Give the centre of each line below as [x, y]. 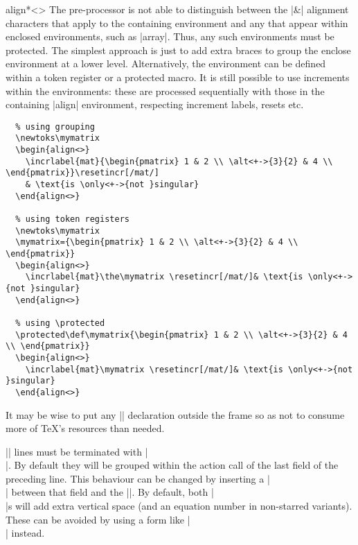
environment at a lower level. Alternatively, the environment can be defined [166, 63]
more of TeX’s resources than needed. [85, 428]
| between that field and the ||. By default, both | [110, 492]
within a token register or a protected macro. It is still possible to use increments [178, 77]
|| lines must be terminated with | [77, 451]
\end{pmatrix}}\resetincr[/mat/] [82, 173]
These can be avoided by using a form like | [98, 519]
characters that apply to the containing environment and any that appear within [177, 23]
